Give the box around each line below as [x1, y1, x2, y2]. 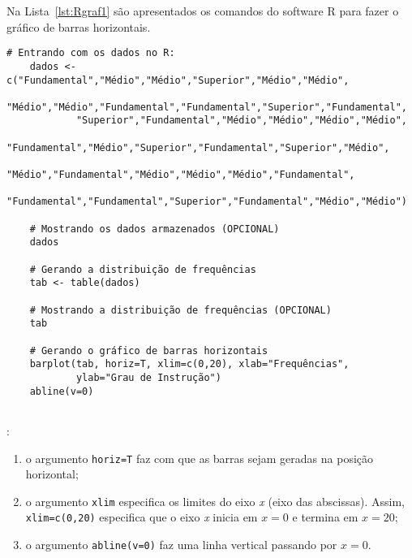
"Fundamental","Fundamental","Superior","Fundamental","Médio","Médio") [6, 196, 407, 208]
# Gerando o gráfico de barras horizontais [29, 344, 268, 357]
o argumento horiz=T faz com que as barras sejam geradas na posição [25, 449, 374, 466]
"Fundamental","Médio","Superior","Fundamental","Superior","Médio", [6, 141, 390, 154]
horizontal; [25, 465, 79, 482]
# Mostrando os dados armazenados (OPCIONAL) [29, 223, 280, 235]
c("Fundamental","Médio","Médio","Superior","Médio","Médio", [6, 74, 350, 86]
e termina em [292, 508, 358, 526]
